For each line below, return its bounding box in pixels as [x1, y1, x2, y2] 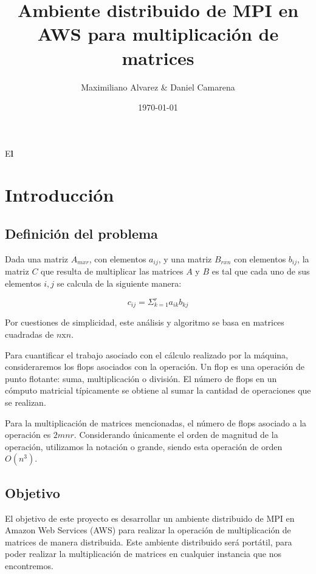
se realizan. [5, 396, 46, 409]
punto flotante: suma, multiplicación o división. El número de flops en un [5, 372, 277, 384]
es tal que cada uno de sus [211, 265, 310, 278]
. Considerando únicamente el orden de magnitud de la [74, 428, 278, 441]
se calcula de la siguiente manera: [57, 276, 182, 289]
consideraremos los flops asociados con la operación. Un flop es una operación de [5, 360, 305, 373]
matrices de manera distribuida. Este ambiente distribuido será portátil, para [5, 535, 292, 548]
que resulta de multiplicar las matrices [41, 265, 184, 278]
